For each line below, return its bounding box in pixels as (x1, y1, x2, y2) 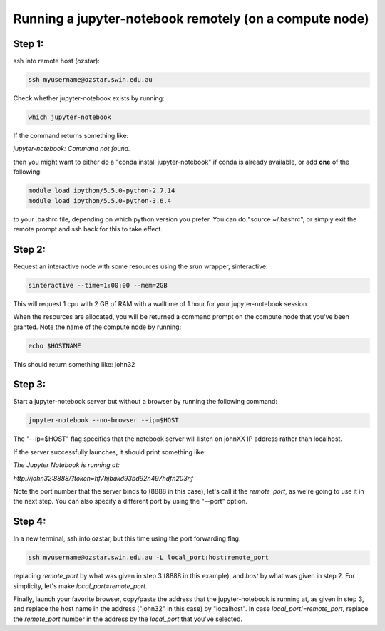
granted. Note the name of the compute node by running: (13, 323, 182, 331)
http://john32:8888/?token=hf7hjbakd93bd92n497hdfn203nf (13, 474, 194, 482)
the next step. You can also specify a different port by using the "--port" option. (13, 497, 247, 506)
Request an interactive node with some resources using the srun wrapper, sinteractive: (13, 262, 268, 271)
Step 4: (13, 516, 46, 528)
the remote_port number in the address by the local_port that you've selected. (13, 615, 242, 623)
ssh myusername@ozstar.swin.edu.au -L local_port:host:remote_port (28, 553, 269, 562)
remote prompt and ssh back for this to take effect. (13, 224, 163, 233)
